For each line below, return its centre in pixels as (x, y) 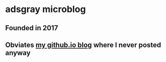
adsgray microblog (46, 9)
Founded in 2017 (32, 28)
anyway (18, 53)
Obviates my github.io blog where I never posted (83, 45)
